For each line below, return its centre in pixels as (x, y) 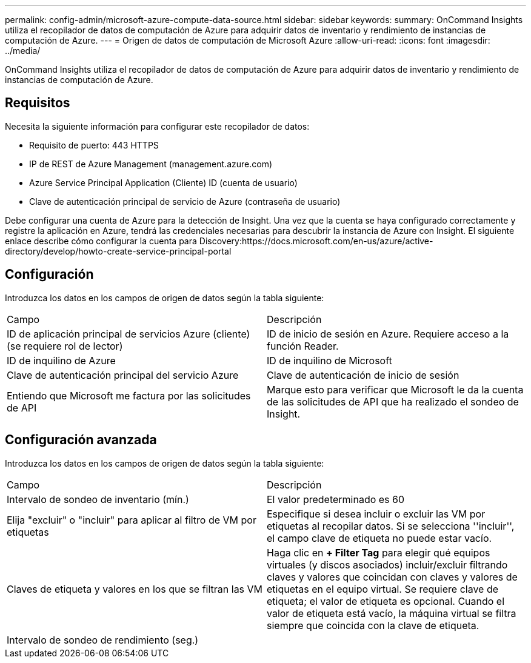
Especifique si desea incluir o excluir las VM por (376, 514)
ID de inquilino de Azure (61, 360)
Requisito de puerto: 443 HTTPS (94, 145)
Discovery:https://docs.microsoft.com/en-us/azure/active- (316, 241)
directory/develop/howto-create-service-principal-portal (118, 251)
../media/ (23, 51)
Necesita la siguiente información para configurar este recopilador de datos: (157, 126)
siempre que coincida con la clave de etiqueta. (373, 625)
